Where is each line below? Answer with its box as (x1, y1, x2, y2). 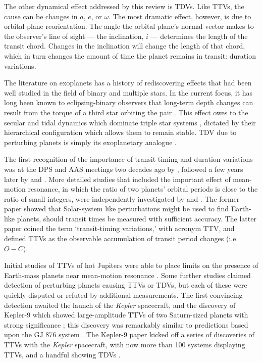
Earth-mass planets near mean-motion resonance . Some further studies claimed (4, 269, 251, 280)
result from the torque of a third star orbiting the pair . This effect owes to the (4, 107, 248, 117)
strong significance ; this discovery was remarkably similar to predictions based (4, 319, 248, 330)
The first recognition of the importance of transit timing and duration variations (4, 154, 253, 164)
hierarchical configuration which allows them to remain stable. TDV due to (4, 127, 237, 138)
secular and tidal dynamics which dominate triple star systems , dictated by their (4, 117, 256, 127)
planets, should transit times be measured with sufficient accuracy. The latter (17, 213, 256, 223)
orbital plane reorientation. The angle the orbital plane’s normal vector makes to (4, 21, 254, 31)
